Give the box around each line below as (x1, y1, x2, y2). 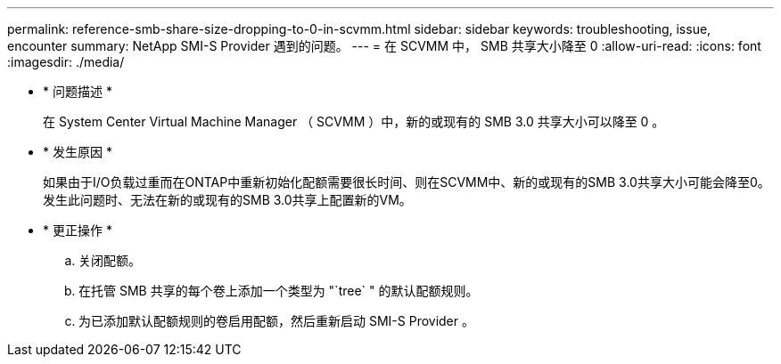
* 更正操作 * (43, 222, 112, 238)
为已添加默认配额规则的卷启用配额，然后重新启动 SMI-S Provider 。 (78, 313, 474, 328)
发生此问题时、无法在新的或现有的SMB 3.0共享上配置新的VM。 (43, 192, 412, 207)
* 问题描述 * (43, 84, 112, 99)
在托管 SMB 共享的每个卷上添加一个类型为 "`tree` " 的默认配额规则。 (78, 283, 479, 298)
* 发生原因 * (43, 144, 112, 159)
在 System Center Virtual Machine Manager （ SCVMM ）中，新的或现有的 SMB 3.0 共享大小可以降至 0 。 (43, 114, 665, 129)
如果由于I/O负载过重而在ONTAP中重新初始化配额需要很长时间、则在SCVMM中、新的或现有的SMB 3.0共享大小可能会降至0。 (43, 174, 770, 190)
